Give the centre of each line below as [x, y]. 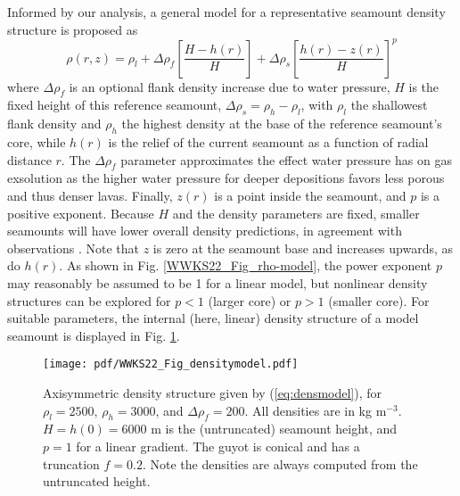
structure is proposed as [73, 29]
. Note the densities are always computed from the [280, 463]
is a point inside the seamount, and [310, 196]
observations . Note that [73, 248]
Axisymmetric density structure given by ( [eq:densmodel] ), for [213, 393]
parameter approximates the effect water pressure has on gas [286, 159]
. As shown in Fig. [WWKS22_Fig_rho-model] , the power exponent [246, 265]
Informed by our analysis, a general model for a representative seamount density [226, 12]
